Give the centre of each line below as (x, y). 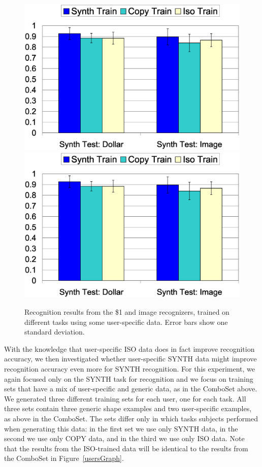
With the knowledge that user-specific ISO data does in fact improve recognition (129, 348)
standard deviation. (55, 332)
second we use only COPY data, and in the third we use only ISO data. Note (124, 438)
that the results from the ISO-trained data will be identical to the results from (126, 448)
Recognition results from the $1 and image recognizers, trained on (127, 312)
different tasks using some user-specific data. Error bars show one (126, 322)
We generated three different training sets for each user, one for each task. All (125, 398)
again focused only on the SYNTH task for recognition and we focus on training (129, 378)
